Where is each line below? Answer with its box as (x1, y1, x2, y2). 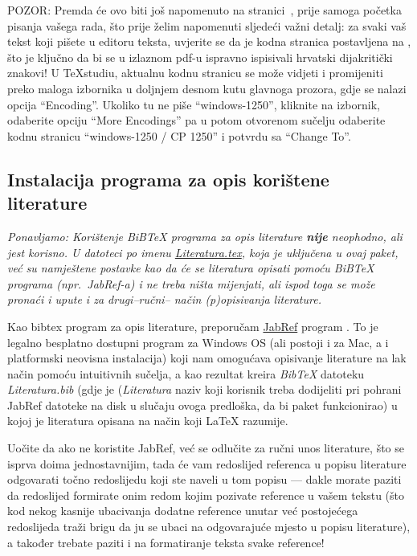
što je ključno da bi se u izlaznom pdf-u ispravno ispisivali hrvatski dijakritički (7, 48, 393, 65)
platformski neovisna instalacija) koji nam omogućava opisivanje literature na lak (7, 350, 407, 366)
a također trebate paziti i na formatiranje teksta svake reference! (7, 534, 325, 550)
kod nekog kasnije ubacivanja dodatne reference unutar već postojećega (7, 502, 358, 519)
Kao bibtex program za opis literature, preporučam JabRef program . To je (7, 317, 378, 334)
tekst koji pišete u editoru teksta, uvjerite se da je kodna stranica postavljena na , (7, 33, 411, 50)
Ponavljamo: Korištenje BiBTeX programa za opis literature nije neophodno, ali (7, 227, 403, 244)
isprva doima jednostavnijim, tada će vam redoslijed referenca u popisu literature (7, 455, 407, 472)
